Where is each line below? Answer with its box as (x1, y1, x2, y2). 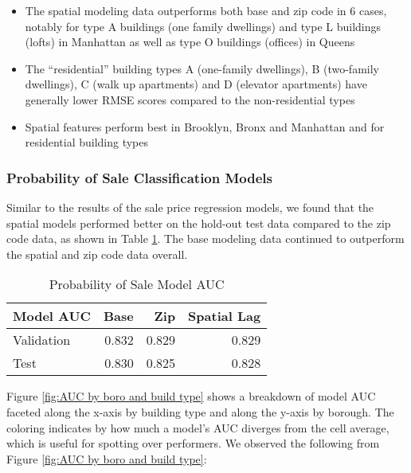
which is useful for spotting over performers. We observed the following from (6, 435, 380, 451)
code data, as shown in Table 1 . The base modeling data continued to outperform (6, 230, 405, 247)
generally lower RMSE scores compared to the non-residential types (25, 91, 355, 107)
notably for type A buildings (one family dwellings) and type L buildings (25, 18, 382, 34)
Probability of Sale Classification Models (6, 167, 272, 187)
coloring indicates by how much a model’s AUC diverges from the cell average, (6, 419, 389, 436)
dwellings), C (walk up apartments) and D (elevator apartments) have (25, 76, 367, 92)
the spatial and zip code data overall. (6, 245, 188, 262)
